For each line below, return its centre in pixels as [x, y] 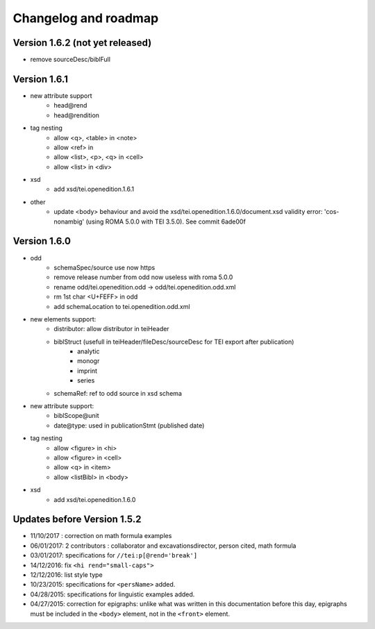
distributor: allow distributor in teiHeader [111, 329]
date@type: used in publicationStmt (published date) [129, 425]
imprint [87, 371]
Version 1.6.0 [42, 241]
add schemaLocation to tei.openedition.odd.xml [122, 306]
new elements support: [63, 319]
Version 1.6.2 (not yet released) [82, 43]
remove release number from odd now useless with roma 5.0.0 [143, 277]
